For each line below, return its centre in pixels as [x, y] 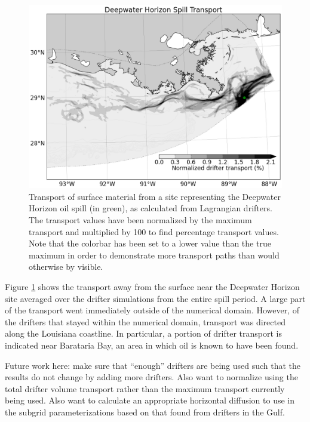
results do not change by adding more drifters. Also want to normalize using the [151, 377]
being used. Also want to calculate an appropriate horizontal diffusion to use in [150, 400]
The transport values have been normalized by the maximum [140, 220]
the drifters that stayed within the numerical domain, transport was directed [145, 321]
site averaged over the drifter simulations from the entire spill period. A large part [155, 298]
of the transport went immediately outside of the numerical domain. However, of [152, 310]
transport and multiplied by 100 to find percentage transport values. [154, 231]
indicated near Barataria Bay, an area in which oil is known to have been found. [152, 345]
